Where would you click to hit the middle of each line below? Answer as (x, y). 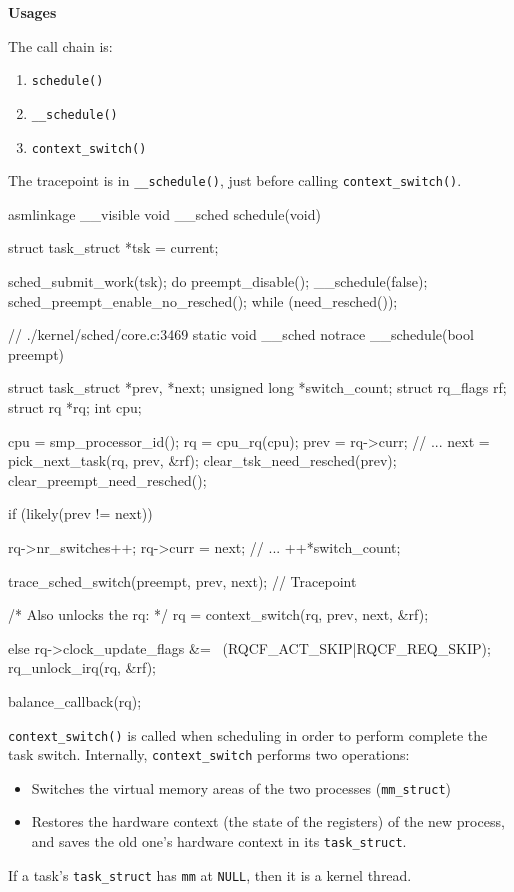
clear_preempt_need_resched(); (107, 479)
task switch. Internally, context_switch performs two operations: (209, 754)
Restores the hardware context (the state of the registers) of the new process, (268, 821)
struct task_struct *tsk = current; (113, 247)
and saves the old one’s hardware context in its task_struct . (219, 841)
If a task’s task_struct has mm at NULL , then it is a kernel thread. (210, 874)
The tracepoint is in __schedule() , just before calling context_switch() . (235, 180)
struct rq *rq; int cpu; (75, 406)
